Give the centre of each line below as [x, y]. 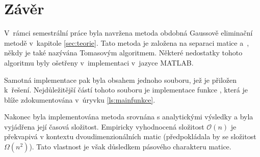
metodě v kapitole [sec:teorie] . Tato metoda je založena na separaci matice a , [127, 42]
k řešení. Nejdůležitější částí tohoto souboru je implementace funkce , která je [126, 90]
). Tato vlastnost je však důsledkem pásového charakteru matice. [130, 147]
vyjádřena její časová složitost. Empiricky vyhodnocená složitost [104, 126]
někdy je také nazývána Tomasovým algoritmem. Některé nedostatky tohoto [123, 53]
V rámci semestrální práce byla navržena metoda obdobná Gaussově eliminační [128, 33]
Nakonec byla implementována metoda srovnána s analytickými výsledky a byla [129, 117]
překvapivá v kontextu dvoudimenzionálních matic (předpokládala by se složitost [130, 136]
